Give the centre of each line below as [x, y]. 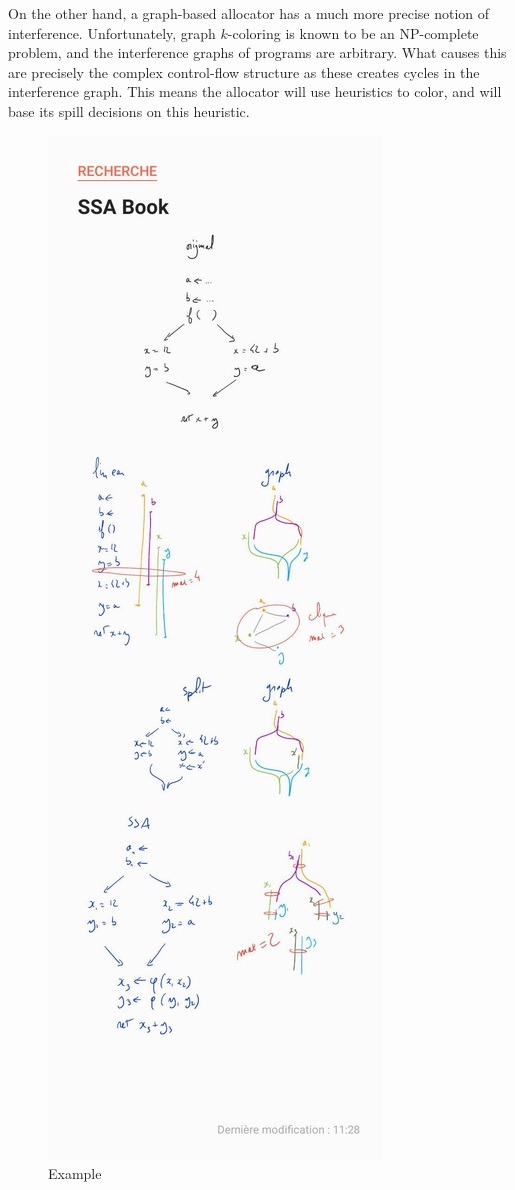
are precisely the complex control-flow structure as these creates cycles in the [244, 71]
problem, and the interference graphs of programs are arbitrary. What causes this [257, 52]
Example [75, 1173]
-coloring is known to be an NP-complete [353, 32]
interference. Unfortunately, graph [112, 32]
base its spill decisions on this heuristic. [129, 110]
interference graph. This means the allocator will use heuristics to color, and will [255, 91]
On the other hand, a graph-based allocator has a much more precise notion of [249, 13]
